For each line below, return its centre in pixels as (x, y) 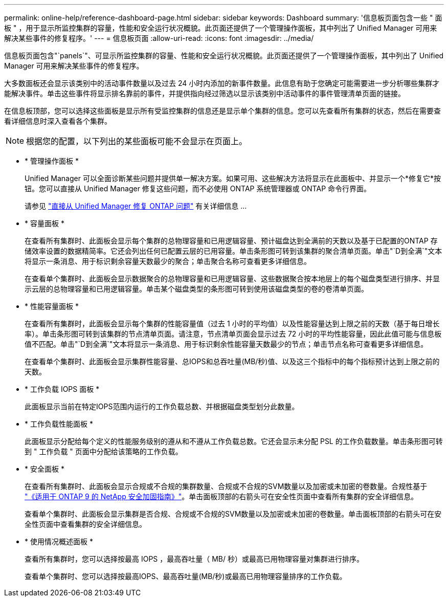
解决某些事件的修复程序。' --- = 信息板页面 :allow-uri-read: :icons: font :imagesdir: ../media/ (159, 38)
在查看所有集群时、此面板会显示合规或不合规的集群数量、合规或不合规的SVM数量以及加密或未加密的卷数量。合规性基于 (226, 486)
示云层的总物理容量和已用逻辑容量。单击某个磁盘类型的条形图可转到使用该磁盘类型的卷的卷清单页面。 (196, 289)
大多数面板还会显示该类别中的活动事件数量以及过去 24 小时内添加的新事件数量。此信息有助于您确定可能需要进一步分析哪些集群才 (222, 83)
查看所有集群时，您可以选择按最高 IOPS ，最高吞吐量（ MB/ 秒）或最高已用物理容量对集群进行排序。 (194, 559)
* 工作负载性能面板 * (59, 424)
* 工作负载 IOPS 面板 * (62, 389)
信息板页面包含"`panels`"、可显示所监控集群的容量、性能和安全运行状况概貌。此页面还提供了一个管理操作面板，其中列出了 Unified (224, 55)
